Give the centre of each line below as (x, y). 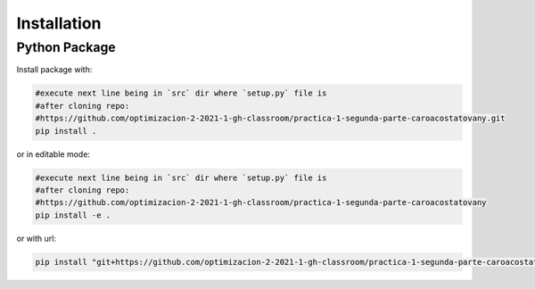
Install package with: (54, 70)
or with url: (37, 238)
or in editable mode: (53, 154)
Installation (59, 23)
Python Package (66, 47)
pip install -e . (73, 215)
